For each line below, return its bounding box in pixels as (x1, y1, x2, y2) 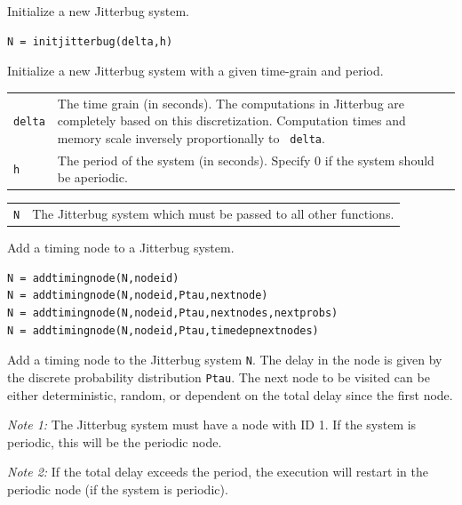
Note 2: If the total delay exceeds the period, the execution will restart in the (7, 462, 428, 481)
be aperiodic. (57, 168, 128, 187)
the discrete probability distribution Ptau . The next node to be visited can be (7, 367, 430, 386)
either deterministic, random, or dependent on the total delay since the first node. (7, 385, 453, 404)
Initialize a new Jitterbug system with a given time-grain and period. (7, 61, 384, 80)
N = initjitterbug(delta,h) (7, 35, 173, 48)
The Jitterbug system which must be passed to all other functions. (32, 204, 394, 223)
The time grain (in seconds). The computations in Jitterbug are (57, 93, 405, 112)
